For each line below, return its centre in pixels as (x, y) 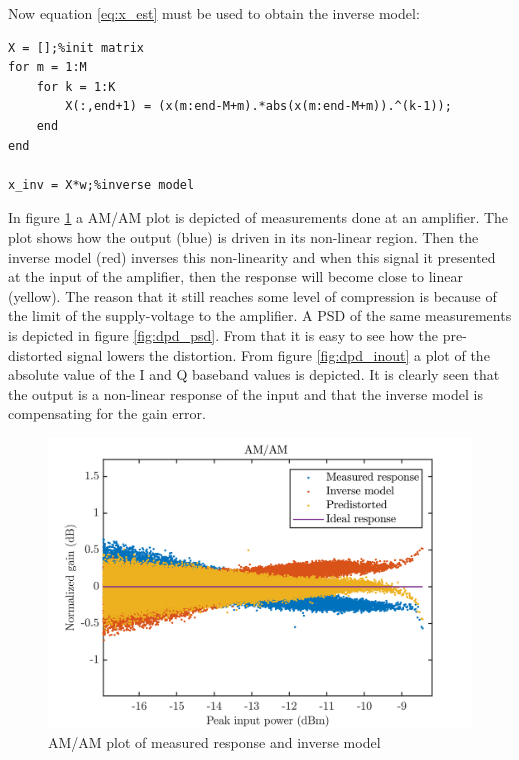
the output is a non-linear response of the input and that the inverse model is (245, 393)
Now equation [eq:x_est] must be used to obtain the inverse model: (214, 13)
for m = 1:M (47, 67)
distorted (35, 354)
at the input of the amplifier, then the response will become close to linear (235, 276)
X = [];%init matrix (76, 47)
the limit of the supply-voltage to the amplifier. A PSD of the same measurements (260, 315)
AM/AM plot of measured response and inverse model (214, 741)
